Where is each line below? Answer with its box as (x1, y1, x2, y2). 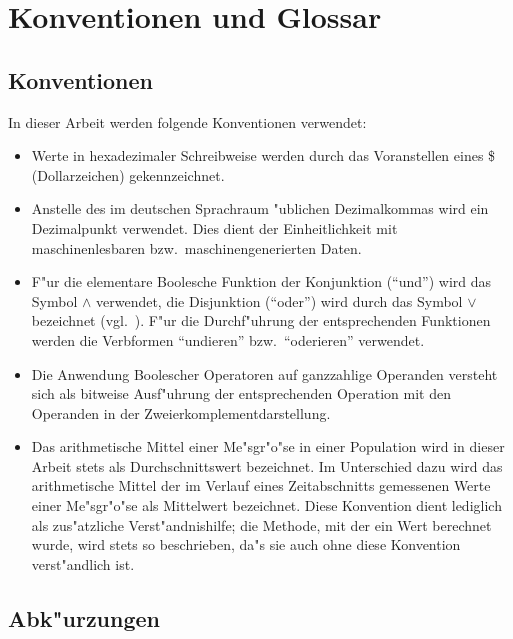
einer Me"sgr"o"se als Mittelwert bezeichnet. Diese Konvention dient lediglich (31, 495, 502, 516)
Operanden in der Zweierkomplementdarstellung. (31, 402, 331, 423)
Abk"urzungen (8, 602, 161, 633)
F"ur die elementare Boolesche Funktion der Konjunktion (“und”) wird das (31, 271, 492, 292)
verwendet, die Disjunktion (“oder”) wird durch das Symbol (95, 290, 463, 311)
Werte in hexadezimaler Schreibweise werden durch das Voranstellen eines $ (31, 145, 496, 166)
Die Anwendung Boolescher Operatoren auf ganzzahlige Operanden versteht (31, 363, 498, 384)
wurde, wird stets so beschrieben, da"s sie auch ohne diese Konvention (31, 534, 461, 555)
